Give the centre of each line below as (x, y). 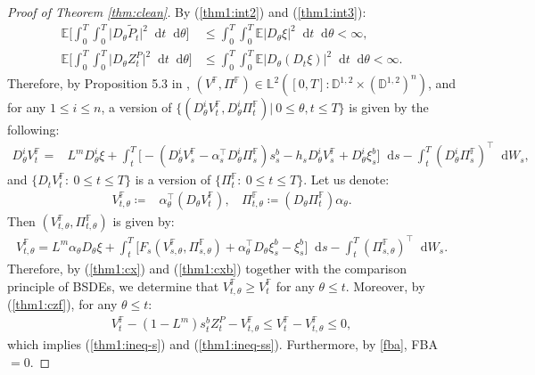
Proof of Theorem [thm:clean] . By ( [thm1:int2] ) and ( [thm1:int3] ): (187, 12)
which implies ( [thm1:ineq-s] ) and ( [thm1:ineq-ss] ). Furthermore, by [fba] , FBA (222, 343)
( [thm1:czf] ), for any (62, 304)
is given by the (389, 107)
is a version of (173, 179)
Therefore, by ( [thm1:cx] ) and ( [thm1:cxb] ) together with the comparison (207, 269)
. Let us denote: (346, 179)
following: (33, 130)
